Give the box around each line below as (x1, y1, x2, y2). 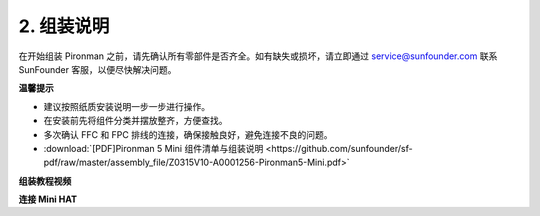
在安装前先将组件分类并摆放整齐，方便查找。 (43, 115, 228, 127)
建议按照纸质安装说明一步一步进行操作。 (43, 100, 210, 112)
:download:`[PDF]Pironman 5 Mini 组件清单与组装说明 (43, 142, 264, 154)
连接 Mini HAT (18, 193, 77, 205)
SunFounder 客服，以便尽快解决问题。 (18, 63, 177, 75)
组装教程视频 (18, 175, 72, 187)
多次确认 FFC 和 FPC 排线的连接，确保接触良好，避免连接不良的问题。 (43, 128, 333, 140)
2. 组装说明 (18, 15, 110, 37)
